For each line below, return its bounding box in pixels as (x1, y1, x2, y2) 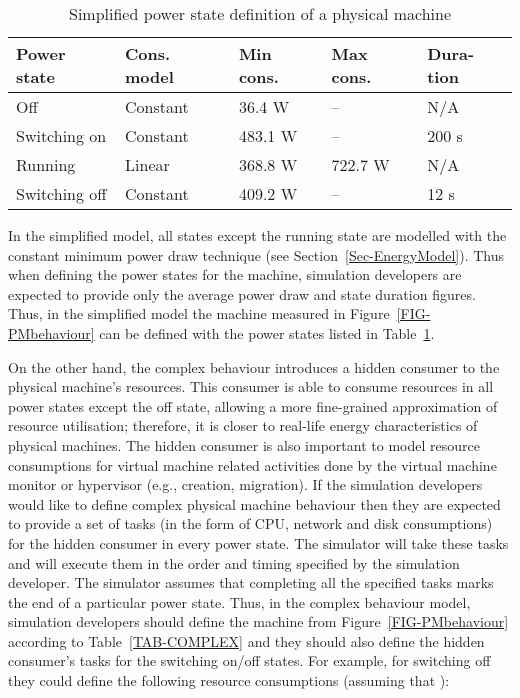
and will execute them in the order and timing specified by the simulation (8, 552, 460, 573)
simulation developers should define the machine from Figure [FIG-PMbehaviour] (8, 611, 509, 632)
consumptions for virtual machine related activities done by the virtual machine (8, 454, 497, 475)
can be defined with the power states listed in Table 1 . (99, 322, 435, 343)
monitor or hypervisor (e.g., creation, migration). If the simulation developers (8, 474, 483, 495)
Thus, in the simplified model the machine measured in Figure (8, 303, 390, 324)
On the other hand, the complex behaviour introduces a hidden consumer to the (8, 356, 500, 377)
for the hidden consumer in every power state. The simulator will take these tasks (8, 532, 509, 553)
